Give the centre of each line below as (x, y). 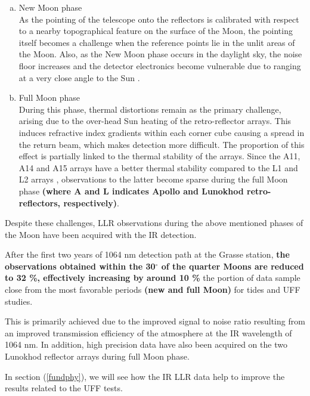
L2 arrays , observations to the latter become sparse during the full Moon (153, 179)
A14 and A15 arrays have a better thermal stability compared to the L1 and (158, 167)
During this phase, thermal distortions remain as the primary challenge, (150, 109)
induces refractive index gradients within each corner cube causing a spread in (162, 132)
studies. (19, 301)
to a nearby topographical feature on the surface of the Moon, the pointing (156, 31)
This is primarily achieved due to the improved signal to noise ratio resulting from (155, 321)
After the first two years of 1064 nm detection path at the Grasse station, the (147, 254)
